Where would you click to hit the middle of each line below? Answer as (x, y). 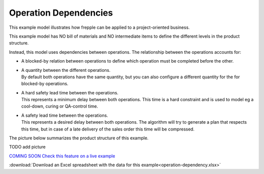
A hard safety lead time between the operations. (70, 92)
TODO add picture (27, 147)
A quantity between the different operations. (66, 70)
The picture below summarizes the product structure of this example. (79, 138)
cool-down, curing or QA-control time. (60, 106)
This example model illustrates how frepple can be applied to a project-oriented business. (99, 27)
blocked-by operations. (45, 84)
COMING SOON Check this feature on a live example (62, 156)
